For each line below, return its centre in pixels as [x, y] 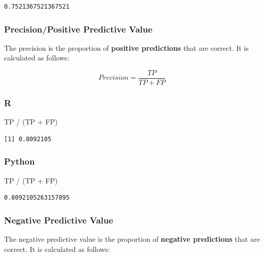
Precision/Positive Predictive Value [78, 29]
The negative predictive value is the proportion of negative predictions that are [132, 239]
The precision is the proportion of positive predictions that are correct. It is [127, 47]
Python [20, 161]
